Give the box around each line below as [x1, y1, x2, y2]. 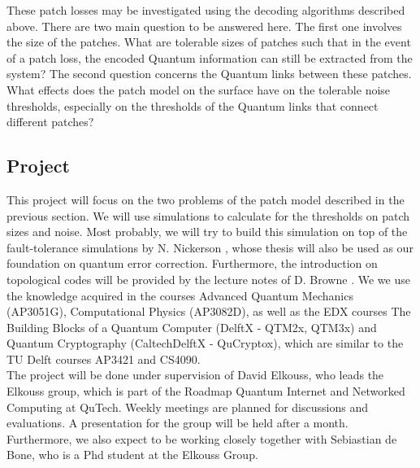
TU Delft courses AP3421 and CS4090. [6, 350, 201, 367]
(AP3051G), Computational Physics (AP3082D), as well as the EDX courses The [6, 303, 411, 320]
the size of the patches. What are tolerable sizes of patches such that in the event [6, 33, 411, 50]
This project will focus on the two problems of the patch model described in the [6, 190, 405, 208]
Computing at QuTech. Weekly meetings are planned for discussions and [6, 398, 368, 415]
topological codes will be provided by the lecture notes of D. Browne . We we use [6, 270, 410, 287]
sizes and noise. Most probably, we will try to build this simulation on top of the [6, 223, 408, 240]
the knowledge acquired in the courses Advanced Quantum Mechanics [6, 286, 353, 304]
